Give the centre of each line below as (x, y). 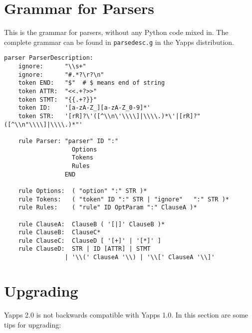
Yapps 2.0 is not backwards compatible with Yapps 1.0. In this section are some (126, 314)
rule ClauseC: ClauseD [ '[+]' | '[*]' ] (90, 241)
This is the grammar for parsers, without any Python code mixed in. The (116, 32)
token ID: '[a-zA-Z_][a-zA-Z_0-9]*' (84, 108)
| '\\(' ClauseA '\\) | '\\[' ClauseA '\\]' (140, 257)
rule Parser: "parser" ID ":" (68, 141)
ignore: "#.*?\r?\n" (61, 75)
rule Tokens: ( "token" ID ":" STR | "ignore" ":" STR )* (124, 199)
